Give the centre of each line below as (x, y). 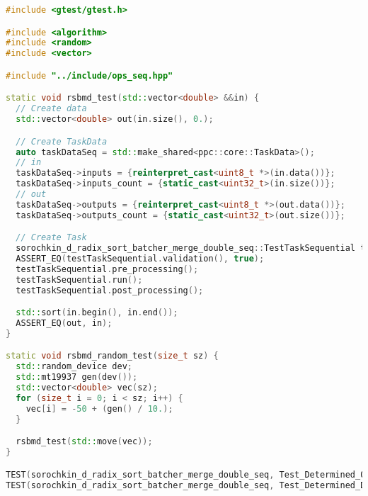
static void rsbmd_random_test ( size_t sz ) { (112, 356)
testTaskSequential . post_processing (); (110, 290)
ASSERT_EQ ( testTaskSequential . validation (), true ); (140, 259)
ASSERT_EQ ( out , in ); (64, 323)
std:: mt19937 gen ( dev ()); (77, 377)
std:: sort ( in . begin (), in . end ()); (97, 313)
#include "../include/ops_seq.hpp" (90, 75)
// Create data (51, 109)
